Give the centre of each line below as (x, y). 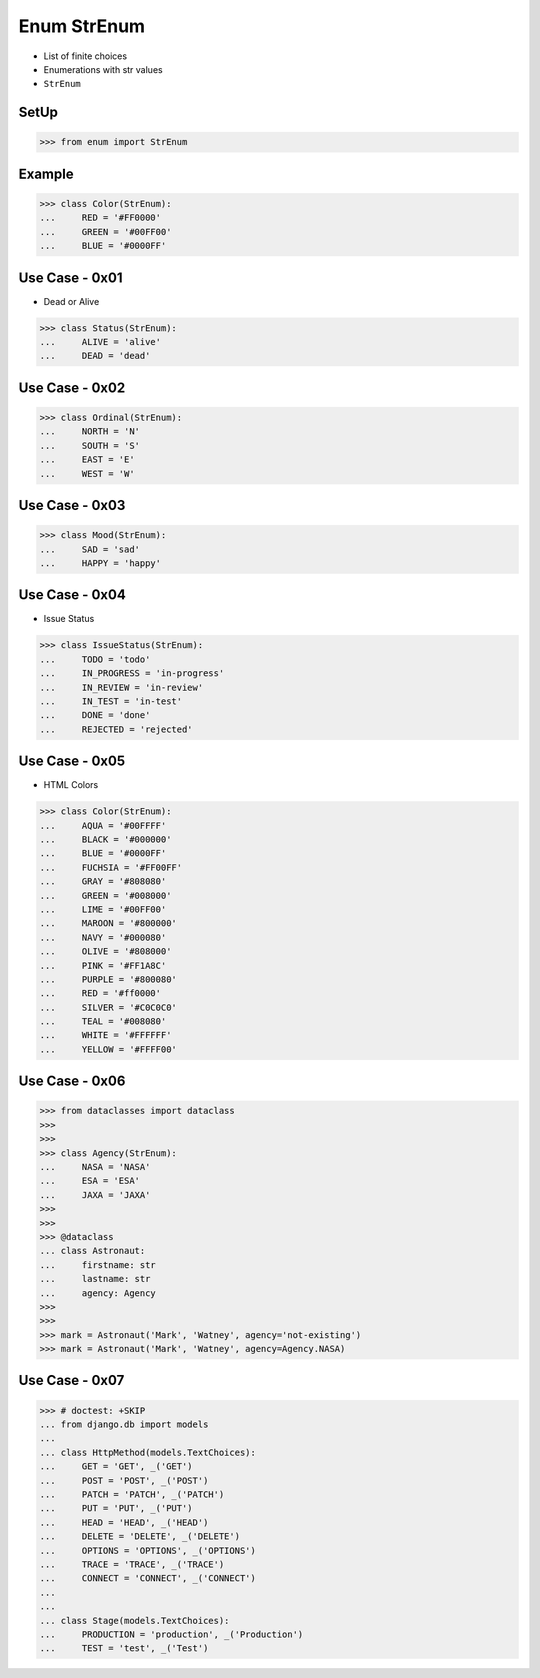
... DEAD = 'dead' (95, 356)
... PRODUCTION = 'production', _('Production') (171, 1634)
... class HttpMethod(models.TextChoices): (148, 1452)
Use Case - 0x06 (72, 1081)
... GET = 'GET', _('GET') (116, 1466)
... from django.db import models (124, 1424)
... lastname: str (95, 1279)
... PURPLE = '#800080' (108, 979)
